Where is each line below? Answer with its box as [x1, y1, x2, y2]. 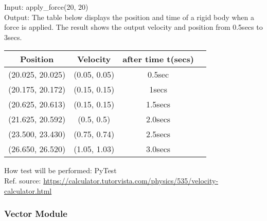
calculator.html [4, 185, 52, 196]
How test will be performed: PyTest [4, 165, 117, 176]
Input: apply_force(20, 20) [4, 2, 88, 12]
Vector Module [4, 207, 67, 220]
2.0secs [146, 113, 171, 125]
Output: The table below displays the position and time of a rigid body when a [4, 11, 255, 22]
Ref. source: [4, 175, 41, 186]
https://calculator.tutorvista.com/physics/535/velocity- [43, 175, 219, 186]
